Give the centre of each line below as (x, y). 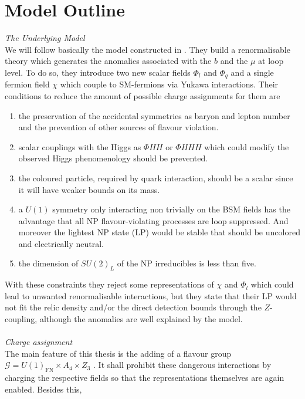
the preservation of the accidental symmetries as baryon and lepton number (154, 115)
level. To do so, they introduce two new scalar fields (98, 72)
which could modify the (247, 146)
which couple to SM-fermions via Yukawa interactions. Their (169, 84)
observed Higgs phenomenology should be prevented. (113, 158)
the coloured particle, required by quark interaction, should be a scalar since (156, 177)
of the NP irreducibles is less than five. (187, 263)
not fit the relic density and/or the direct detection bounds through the (133, 307)
